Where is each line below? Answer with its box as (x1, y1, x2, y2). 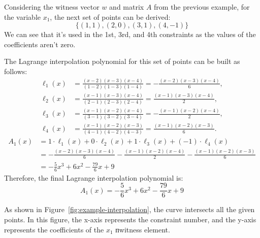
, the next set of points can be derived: (50, 11, 171, 22)
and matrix (109, 2, 144, 12)
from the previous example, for (154, 2, 250, 12)
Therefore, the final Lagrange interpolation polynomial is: (4, 172, 183, 183)
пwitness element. (115, 224, 170, 234)
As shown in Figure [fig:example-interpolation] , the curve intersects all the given (4, 204, 255, 215)
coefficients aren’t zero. (4, 39, 76, 49)
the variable (4, 11, 41, 22)
